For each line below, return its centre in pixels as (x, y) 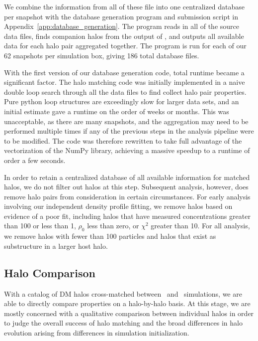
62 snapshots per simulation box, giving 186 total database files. (102, 55)
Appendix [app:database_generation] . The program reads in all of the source (122, 26)
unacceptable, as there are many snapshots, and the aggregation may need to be (126, 121)
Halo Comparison (50, 272)
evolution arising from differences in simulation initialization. (97, 333)
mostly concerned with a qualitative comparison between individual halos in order (129, 313)
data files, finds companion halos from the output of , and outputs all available (124, 36)
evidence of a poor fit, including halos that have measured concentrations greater (127, 216)
